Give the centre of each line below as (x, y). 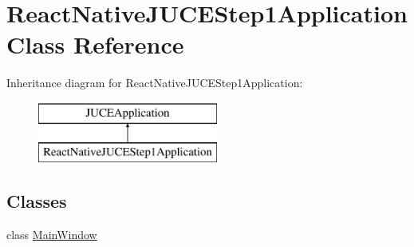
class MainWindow (52, 235)
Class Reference (95, 44)
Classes (37, 201)
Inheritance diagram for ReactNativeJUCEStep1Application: (155, 83)
